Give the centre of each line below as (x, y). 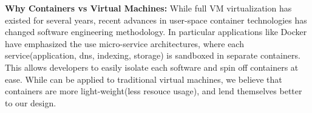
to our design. (31, 102)
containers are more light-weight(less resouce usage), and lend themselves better (154, 91)
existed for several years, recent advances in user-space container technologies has (156, 20)
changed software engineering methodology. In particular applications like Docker (156, 32)
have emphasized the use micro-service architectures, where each (124, 43)
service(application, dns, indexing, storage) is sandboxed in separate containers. (153, 55)
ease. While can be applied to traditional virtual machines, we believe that (144, 79)
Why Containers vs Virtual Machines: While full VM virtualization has (148, 8)
